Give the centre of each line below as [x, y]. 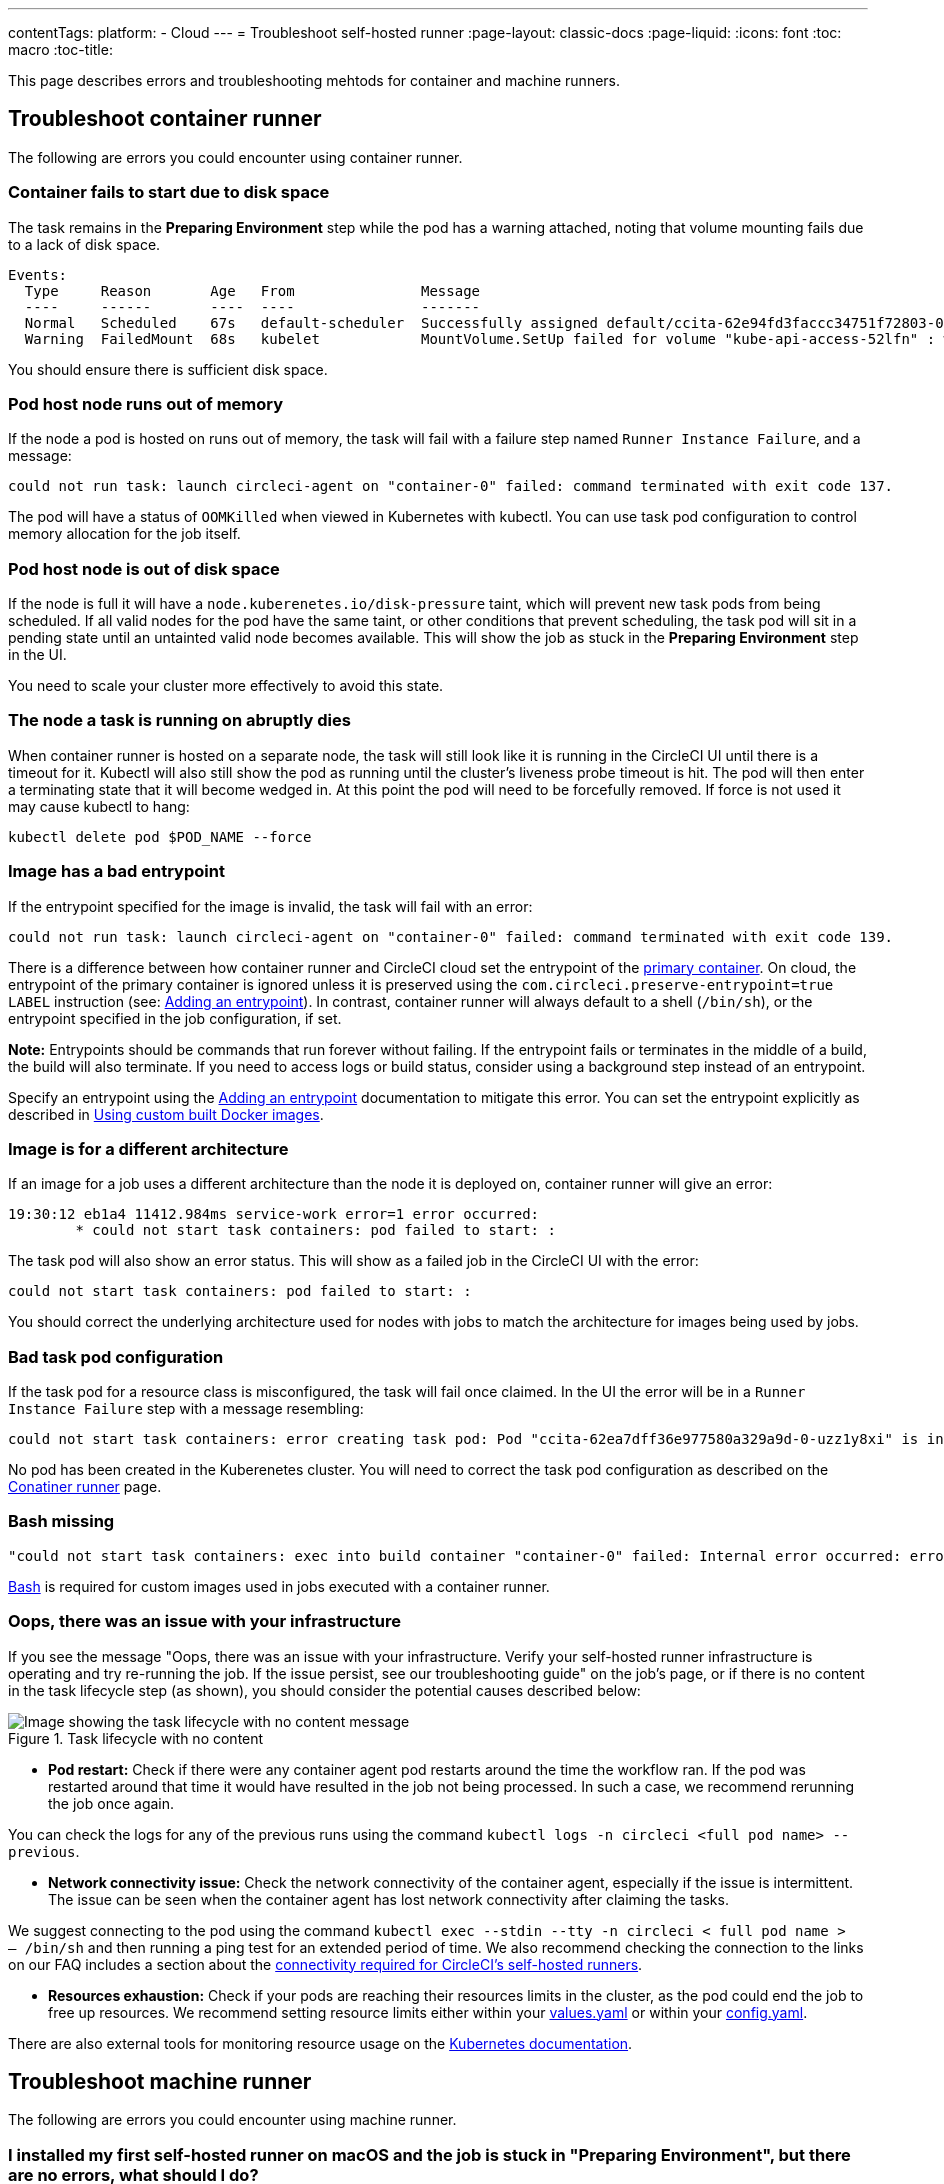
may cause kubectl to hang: [99, 806]
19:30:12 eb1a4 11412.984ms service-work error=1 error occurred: [274, 1214]
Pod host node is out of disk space [144, 568]
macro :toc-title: [60, 49]
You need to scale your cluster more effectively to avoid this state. [226, 686]
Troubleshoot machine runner [160, 2082]
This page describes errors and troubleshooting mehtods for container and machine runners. [314, 80]
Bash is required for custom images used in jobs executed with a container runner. [279, 1586]
